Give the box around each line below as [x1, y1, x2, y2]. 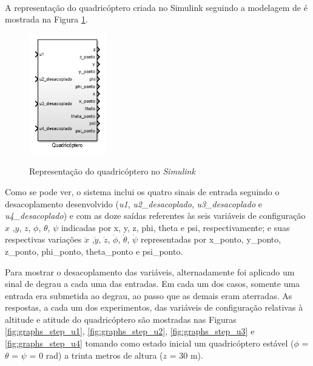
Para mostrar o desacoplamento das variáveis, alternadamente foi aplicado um [5, 265, 295, 278]
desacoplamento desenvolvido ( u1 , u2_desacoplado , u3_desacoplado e [5, 197, 262, 210]
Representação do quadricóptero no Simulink [29, 165, 195, 178]
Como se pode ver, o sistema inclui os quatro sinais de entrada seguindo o [5, 185, 280, 198]
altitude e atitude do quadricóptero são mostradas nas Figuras [5, 312, 237, 325]
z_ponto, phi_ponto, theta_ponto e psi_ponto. [5, 244, 183, 257]
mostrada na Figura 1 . [5, 13, 88, 26]
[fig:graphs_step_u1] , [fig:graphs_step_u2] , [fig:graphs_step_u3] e [5, 325, 255, 337]
